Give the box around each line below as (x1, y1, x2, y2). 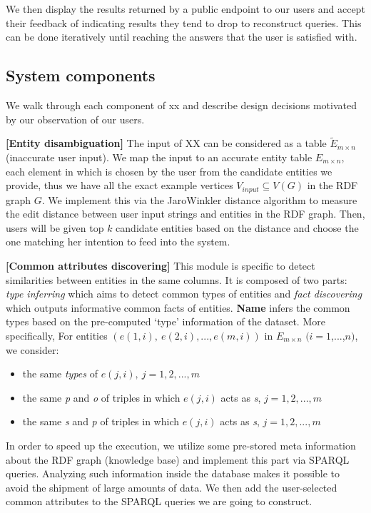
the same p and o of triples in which (22, 390, 181, 405)
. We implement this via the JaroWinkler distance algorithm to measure (41, 192, 357, 207)
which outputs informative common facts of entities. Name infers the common (6, 300, 350, 315)
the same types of (22, 366, 98, 381)
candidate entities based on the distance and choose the (116, 220, 359, 235)
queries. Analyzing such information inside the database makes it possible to (6, 466, 340, 481)
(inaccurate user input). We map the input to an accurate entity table (6, 149, 312, 164)
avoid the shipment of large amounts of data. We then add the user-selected (6, 479, 337, 494)
